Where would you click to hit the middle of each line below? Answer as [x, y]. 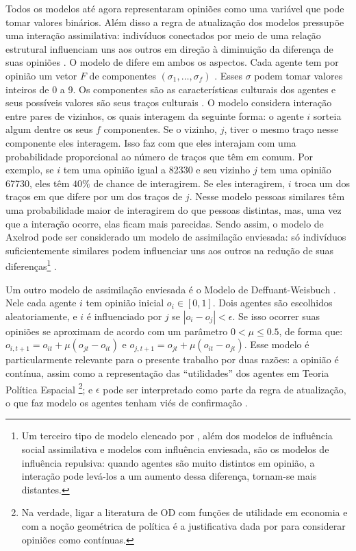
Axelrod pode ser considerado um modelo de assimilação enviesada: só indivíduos [176, 237]
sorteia [327, 115]
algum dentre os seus [49, 129]
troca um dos [322, 183]
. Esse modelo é [277, 344]
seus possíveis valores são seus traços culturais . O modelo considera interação [169, 102]
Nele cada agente [41, 303]
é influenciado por [124, 316]
